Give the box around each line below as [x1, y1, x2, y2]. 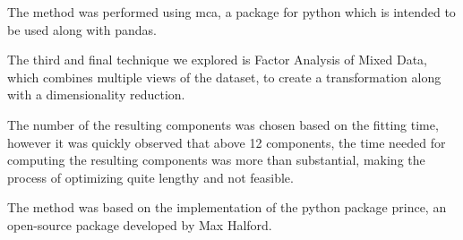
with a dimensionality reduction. [7, 85, 185, 104]
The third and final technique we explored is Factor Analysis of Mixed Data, [7, 50, 427, 69]
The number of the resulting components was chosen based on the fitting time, [7, 115, 439, 133]
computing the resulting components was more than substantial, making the [7, 150, 425, 169]
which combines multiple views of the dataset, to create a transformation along [7, 67, 442, 86]
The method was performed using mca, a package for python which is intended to [7, 3, 456, 21]
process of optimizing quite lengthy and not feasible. [7, 167, 294, 186]
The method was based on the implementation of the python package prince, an [7, 198, 447, 217]
